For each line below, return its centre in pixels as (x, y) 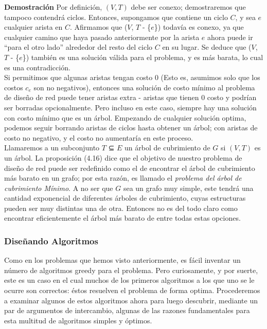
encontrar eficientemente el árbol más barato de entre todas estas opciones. (122, 218)
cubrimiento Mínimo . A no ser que (59, 188)
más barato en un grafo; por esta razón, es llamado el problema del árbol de (123, 178)
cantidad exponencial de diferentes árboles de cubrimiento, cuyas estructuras (125, 198)
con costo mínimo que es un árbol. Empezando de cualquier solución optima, (125, 117)
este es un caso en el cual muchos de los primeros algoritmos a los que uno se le (129, 280)
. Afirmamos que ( (99, 27)
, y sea (245, 17)
